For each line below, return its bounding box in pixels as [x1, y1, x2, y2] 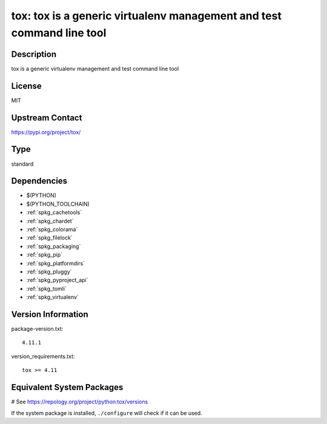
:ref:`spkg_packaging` [26, 243, 81, 250]
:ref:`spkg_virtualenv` [26, 293, 79, 301]
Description [11, 49, 57, 59]
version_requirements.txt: [11, 353, 75, 360]
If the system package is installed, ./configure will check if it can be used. [11, 409, 202, 417]
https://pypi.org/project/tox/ [11, 128, 81, 135]
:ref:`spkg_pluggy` [26, 268, 72, 275]
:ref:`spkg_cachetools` [26, 209, 82, 216]
